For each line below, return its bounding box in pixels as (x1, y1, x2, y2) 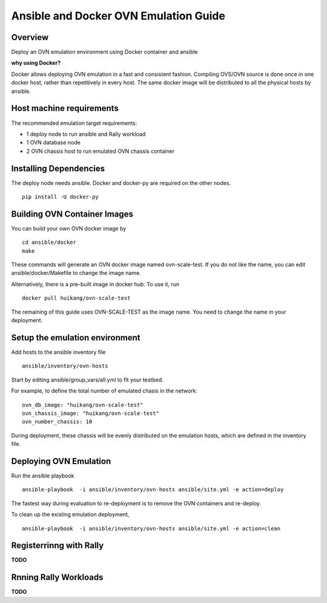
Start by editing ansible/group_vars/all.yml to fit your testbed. (11, 376, 163, 383)
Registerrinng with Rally (11, 541, 104, 551)
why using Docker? (11, 59, 61, 67)
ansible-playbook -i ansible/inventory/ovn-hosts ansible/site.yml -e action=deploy (22, 486, 284, 493)
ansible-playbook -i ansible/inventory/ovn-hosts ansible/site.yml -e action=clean (22, 525, 281, 532)
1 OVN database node (26, 139, 81, 146)
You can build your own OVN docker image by (11, 224, 127, 232)
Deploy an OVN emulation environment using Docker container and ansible (11, 49, 198, 56)
